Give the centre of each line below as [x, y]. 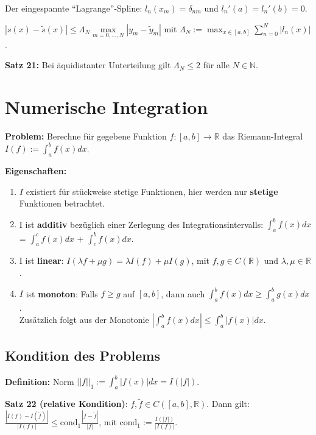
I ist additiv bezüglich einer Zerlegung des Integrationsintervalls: [141, 224]
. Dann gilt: [228, 404]
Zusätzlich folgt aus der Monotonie [84, 320]
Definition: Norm [40, 381]
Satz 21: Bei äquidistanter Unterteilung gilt [88, 65]
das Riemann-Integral [263, 136]
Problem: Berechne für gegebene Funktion [86, 136]
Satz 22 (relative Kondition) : [66, 404]
